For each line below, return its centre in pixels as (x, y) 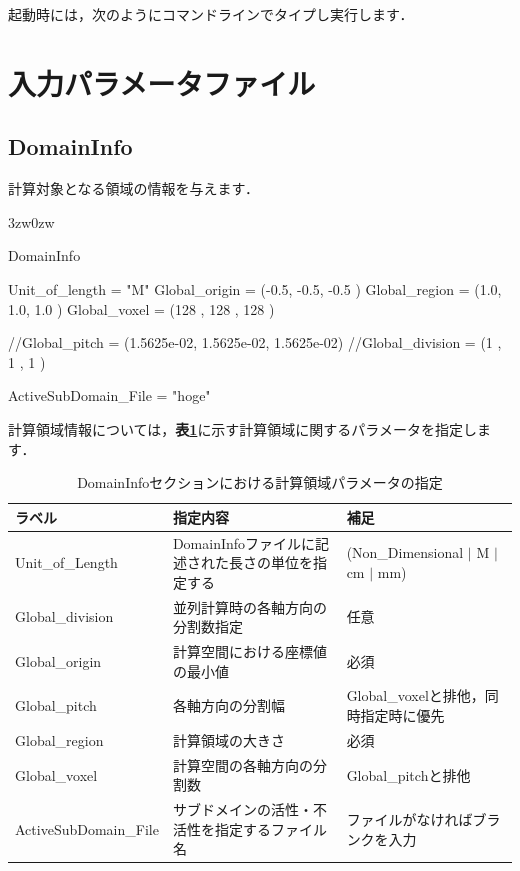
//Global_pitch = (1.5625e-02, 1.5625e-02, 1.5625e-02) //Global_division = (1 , (255, 342)
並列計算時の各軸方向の (249, 606)
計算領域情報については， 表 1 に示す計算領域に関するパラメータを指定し (242, 428)
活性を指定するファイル (249, 828)
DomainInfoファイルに (244, 542)
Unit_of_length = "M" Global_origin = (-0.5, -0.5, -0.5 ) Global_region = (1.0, (255, 288)
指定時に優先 (402, 715)
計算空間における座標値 (249, 651)
